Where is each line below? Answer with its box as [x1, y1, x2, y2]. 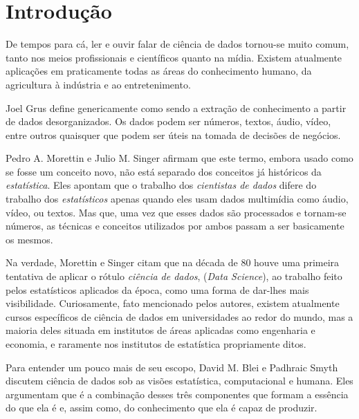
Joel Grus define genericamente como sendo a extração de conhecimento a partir [6, 100, 347, 115]
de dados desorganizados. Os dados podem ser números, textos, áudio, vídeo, [6, 114, 331, 129]
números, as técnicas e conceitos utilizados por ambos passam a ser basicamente [6, 218, 344, 233]
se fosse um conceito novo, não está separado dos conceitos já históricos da [6, 164, 322, 178]
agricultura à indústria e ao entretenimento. [6, 77, 191, 91]
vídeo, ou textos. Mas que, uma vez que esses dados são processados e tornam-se [6, 205, 347, 219]
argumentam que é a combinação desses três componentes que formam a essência [6, 387, 349, 401]
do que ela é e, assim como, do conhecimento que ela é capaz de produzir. [6, 400, 317, 415]
